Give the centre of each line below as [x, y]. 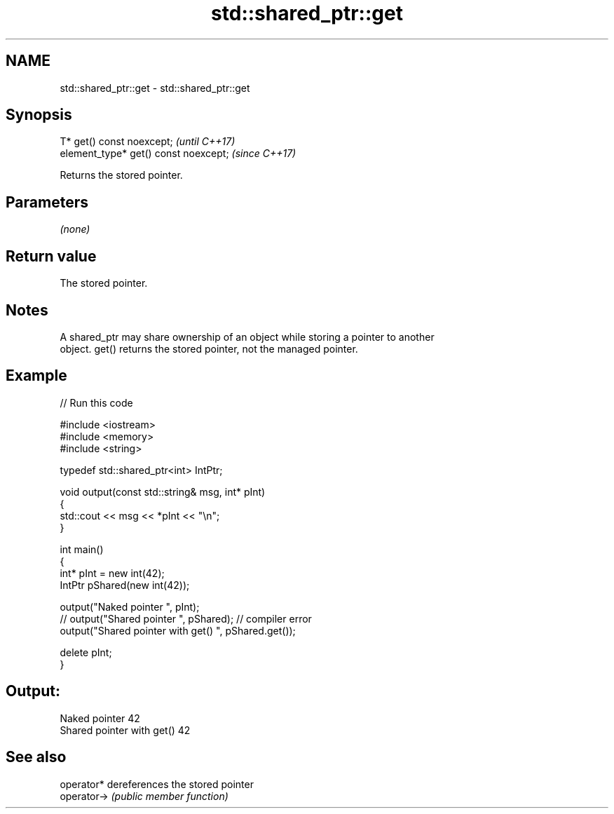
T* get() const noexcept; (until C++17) [148, 142]
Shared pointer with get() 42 [125, 730]
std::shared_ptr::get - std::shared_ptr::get [155, 88]
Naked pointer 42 [100, 718]
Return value [51, 256]
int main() [82, 549]
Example [36, 376]
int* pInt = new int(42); [112, 573]
